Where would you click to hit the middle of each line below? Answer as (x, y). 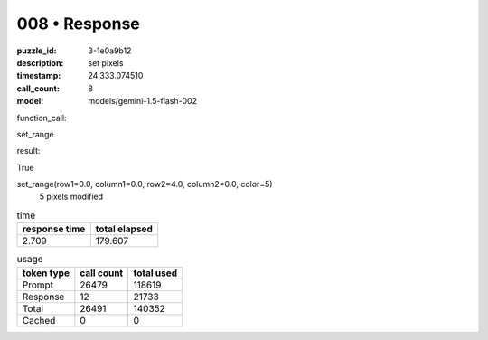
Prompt (38, 285)
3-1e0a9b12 (110, 51)
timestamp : (39, 76)
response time (54, 229)
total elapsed (124, 229)
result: (28, 151)
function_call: (42, 118)
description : (40, 62)
